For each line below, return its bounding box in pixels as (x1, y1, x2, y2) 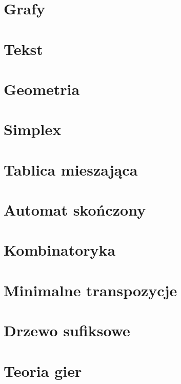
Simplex (4, 119, 62, 140)
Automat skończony (4, 199, 146, 220)
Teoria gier (4, 360, 82, 381)
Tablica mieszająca (4, 159, 138, 180)
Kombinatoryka (4, 239, 116, 260)
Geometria (4, 78, 80, 99)
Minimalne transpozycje (4, 279, 177, 300)
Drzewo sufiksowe (4, 320, 130, 341)
